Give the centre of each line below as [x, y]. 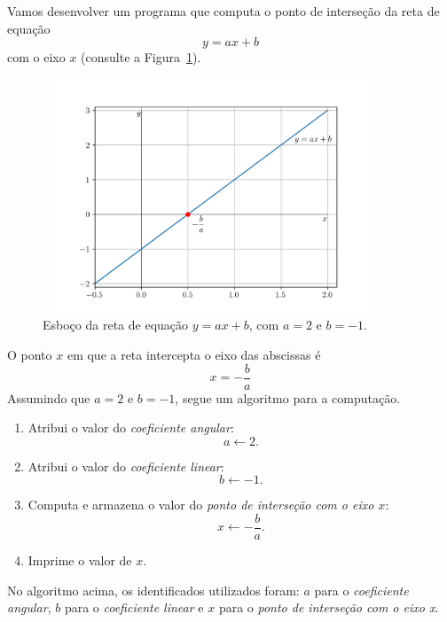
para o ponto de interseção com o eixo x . [329, 607]
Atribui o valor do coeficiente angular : [131, 428]
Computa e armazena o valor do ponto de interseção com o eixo [201, 505]
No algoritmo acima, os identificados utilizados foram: [153, 590]
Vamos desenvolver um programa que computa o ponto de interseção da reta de [223, 11]
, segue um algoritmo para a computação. [288, 397]
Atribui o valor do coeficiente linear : [126, 466]
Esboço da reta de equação [116, 325]
